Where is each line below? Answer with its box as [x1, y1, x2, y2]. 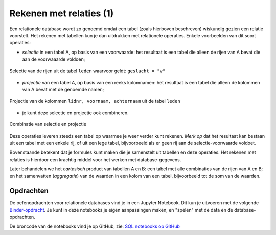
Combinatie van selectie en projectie [9, 121, 87, 127]
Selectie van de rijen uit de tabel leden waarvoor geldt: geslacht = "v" [9, 68, 166, 74]
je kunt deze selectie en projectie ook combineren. [22, 110, 129, 116]
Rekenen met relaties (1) [9, 8, 114, 19]
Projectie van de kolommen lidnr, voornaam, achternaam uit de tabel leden [9, 98, 181, 104]
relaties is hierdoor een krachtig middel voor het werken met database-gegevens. [9, 156, 181, 163]
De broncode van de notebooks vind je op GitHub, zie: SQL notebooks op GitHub [9, 223, 180, 229]
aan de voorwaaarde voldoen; [22, 56, 85, 62]
